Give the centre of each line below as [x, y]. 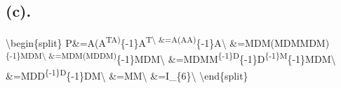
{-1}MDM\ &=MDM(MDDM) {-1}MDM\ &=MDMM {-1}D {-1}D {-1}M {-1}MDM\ [171, 58]
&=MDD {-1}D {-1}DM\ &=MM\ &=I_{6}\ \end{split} [127, 74]
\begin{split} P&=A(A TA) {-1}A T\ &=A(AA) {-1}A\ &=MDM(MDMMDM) [168, 42]
